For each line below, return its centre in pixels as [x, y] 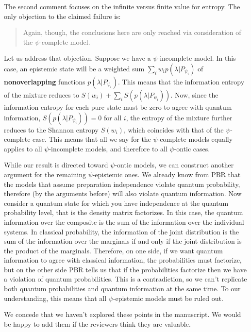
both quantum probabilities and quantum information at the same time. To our [122, 289]
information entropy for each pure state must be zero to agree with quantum [118, 107]
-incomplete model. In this [197, 58]
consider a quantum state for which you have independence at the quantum [116, 203]
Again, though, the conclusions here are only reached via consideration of [132, 32]
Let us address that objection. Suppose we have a [77, 58]
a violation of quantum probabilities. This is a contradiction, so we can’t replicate [125, 279]
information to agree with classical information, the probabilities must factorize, [123, 260]
